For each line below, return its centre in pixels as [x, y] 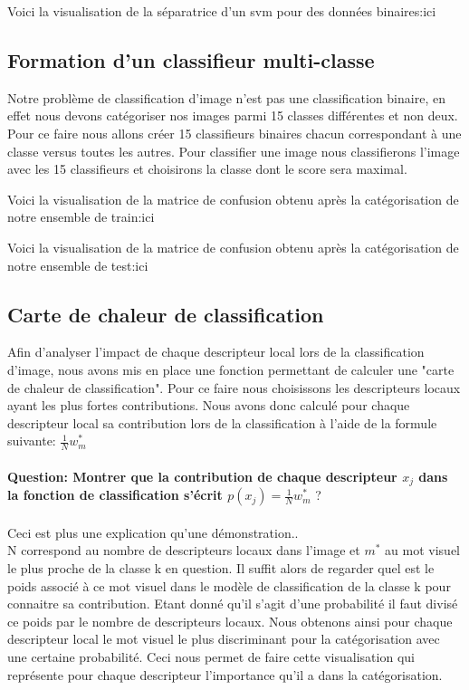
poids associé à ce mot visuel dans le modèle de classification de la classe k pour [229, 585]
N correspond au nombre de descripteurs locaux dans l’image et [184, 550]
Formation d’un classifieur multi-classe [191, 59]
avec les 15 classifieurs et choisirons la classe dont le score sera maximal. [207, 169]
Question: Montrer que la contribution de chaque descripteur [202, 476]
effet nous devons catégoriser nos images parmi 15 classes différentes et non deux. [233, 115]
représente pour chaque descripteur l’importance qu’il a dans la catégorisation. [225, 674]
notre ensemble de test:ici [78, 265]
